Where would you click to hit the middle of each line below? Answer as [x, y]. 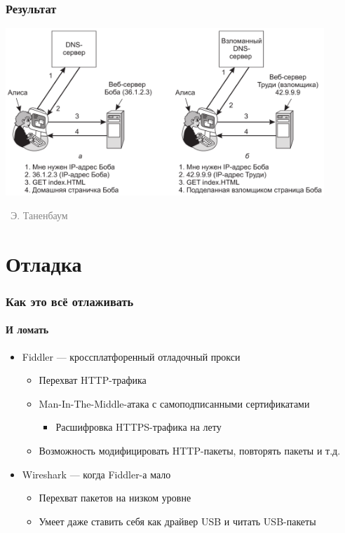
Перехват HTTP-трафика [93, 380]
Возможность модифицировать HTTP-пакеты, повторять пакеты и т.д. [190, 450]
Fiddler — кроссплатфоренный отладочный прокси [131, 356]
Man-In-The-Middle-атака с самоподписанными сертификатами [174, 403]
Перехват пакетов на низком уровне [115, 498]
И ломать [27, 330]
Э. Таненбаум [39, 215]
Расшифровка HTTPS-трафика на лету [138, 427]
